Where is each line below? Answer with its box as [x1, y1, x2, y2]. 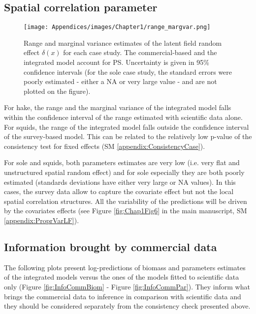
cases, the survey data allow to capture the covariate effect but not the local [4, 186, 234, 197]
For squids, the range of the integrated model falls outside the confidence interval [4, 121, 249, 132]
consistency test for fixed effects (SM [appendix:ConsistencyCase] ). [4, 141, 205, 151]
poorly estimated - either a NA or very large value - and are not [24, 76, 217, 86]
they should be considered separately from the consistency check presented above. [4, 301, 251, 311]
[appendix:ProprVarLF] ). [4, 215, 79, 225]
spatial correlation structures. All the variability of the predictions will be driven [4, 196, 247, 206]
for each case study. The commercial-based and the [63, 47, 217, 57]
